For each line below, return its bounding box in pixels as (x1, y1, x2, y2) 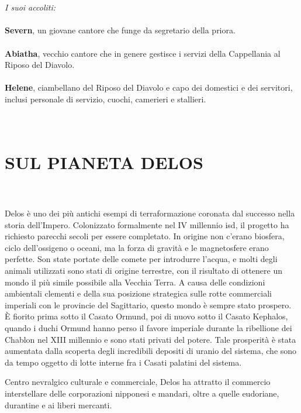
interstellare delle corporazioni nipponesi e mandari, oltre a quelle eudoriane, (5, 387, 279, 399)
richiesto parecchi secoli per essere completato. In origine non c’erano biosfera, (5, 230, 285, 242)
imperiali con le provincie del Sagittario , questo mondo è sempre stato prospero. (5, 298, 292, 311)
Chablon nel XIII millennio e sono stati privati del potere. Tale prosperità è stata (5, 333, 296, 345)
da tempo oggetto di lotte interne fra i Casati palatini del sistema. (5, 356, 242, 368)
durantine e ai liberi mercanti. (5, 398, 112, 411)
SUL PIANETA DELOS (5, 150, 203, 174)
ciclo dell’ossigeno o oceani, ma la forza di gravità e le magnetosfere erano (5, 241, 269, 253)
